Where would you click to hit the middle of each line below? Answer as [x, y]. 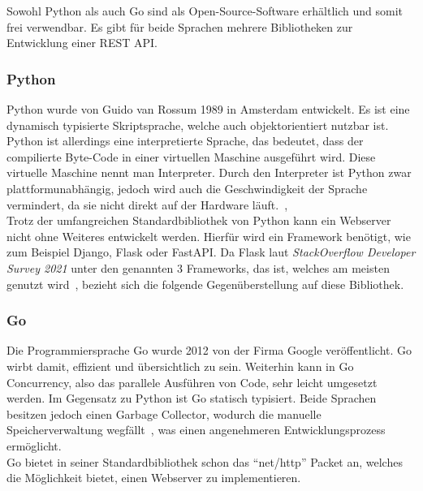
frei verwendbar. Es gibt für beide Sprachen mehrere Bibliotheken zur [180, 26]
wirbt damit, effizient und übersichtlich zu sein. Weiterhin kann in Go [180, 366]
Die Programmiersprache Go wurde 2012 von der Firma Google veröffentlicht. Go [209, 350]
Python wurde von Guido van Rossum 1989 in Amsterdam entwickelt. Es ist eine [208, 109]
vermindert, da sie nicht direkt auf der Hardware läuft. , [147, 204]
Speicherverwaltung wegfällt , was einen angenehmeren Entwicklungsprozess [196, 430]
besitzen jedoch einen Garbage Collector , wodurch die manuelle [164, 413]
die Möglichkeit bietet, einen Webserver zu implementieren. [154, 478]
